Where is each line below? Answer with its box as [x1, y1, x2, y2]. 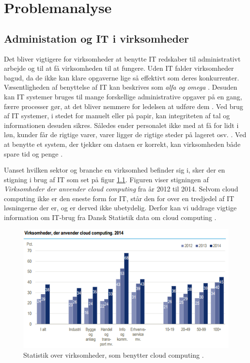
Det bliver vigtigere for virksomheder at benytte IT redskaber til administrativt [4, 53, 241, 63]
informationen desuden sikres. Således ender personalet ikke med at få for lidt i [4, 120, 239, 130]
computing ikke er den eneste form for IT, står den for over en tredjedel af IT [4, 193, 234, 203]
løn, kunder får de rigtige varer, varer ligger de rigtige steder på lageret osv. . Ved [4, 129, 247, 140]
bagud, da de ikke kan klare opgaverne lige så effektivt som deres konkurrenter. [4, 72, 239, 82]
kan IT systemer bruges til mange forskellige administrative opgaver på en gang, [4, 91, 242, 101]
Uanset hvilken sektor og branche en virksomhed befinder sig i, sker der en [4, 165, 225, 175]
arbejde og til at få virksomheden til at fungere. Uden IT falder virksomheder [4, 63, 234, 73]
